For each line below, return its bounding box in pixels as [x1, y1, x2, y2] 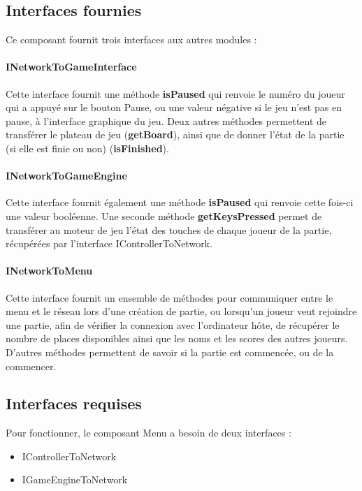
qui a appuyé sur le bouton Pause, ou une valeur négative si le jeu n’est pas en [6, 100, 342, 115]
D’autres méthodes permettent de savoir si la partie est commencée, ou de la [6, 344, 334, 359]
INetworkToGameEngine [6, 168, 127, 183]
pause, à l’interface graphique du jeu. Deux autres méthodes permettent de [6, 113, 327, 128]
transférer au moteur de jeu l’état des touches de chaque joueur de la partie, [6, 222, 332, 237]
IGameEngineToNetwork [22, 472, 128, 487]
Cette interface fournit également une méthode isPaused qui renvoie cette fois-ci [6, 195, 354, 210]
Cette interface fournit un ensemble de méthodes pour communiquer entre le [6, 290, 333, 305]
